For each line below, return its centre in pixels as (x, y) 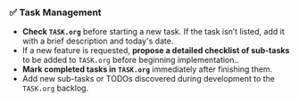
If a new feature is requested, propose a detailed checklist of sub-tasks (156, 51)
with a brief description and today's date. (98, 41)
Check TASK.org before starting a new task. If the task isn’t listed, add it (153, 32)
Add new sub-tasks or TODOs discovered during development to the (148, 79)
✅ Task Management (55, 12)
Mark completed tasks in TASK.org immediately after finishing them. (147, 69)
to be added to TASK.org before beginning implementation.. (130, 60)
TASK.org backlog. (55, 88)
